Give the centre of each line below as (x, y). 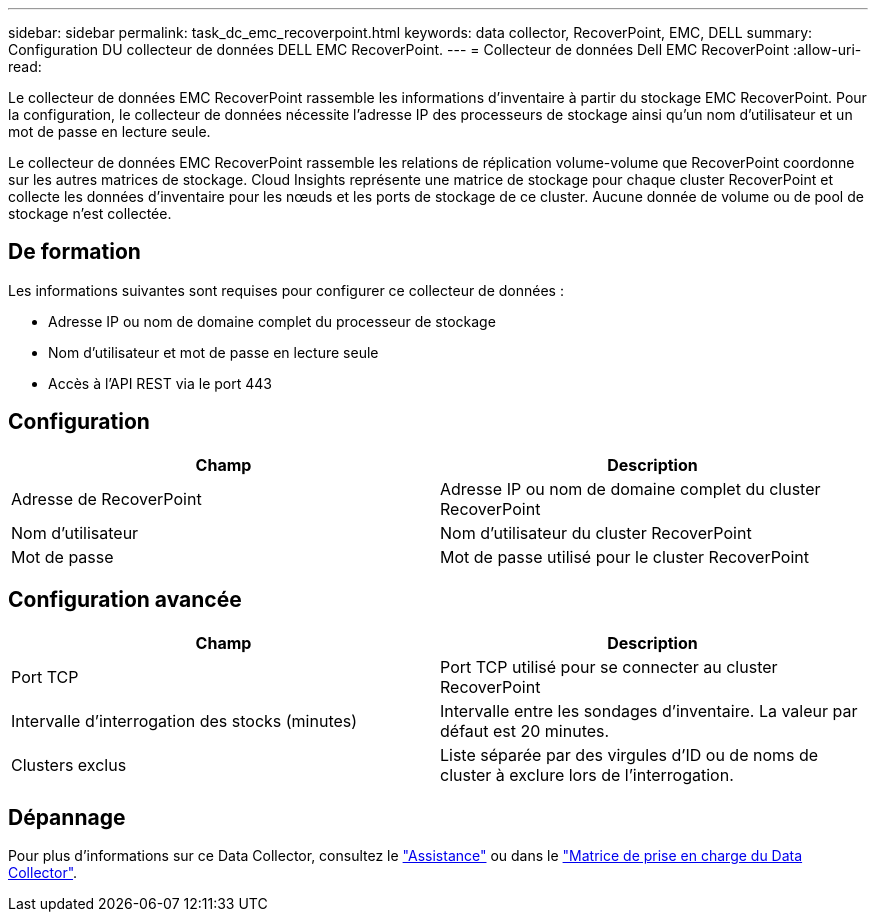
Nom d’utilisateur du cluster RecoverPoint (596, 532)
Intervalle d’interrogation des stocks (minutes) (184, 720)
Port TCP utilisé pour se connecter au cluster (609, 666)
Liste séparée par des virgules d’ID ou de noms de (629, 754)
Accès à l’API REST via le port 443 (160, 383)
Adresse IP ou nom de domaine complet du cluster (630, 488)
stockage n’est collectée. (90, 213)
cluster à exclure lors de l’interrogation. (587, 774)
